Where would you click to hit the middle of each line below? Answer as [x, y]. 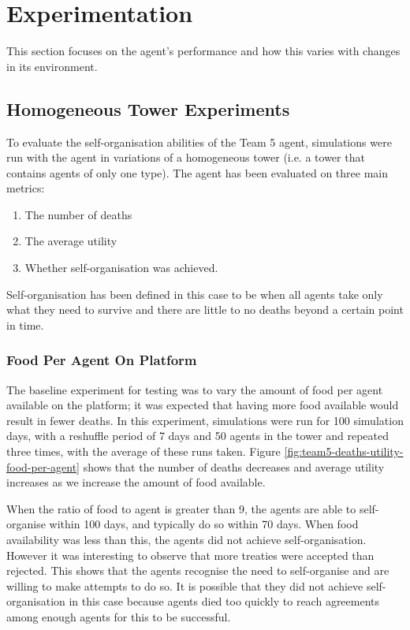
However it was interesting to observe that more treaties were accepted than [190, 555]
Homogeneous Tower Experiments [148, 108]
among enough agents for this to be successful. [119, 616]
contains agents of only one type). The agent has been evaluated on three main [198, 172]
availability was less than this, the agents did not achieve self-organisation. [186, 540]
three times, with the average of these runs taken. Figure [143, 451]
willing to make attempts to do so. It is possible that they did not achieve [185, 585]
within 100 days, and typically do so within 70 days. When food [204, 524]
